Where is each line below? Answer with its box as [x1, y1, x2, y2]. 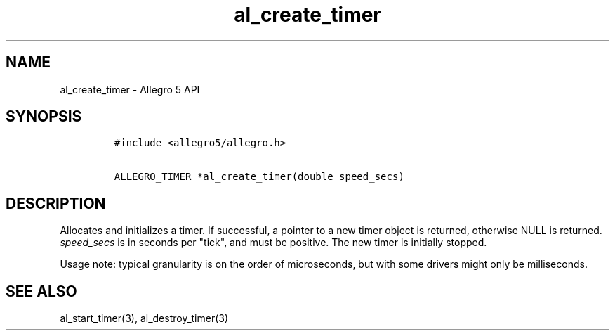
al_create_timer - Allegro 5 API [60, 83, 200, 96]
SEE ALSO [6, 282, 77, 300]
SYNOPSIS [6, 108, 82, 126]
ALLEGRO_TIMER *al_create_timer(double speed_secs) [114, 171, 404, 183]
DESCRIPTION [6, 194, 106, 212]
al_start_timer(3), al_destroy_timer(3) [60, 312, 229, 325]
